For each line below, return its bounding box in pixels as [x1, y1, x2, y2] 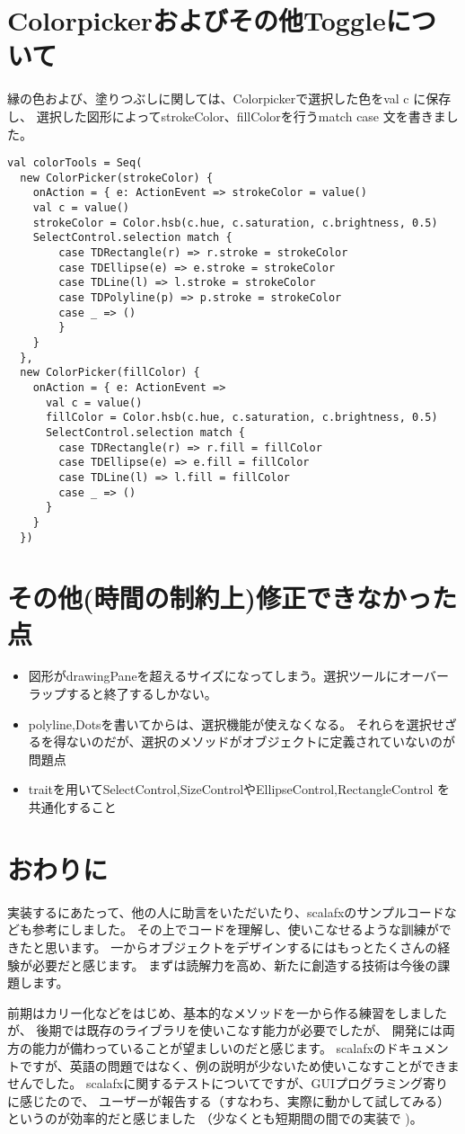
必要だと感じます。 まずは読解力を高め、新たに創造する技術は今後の [31, 955, 438, 974]
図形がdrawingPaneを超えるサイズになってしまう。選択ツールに [28, 666, 399, 685]
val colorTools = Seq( [7, 156, 143, 170]
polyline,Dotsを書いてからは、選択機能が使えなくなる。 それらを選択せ [28, 714, 444, 733]
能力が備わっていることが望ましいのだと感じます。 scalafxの [31, 1038, 386, 1057]
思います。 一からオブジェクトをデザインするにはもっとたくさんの [44, 937, 438, 956]
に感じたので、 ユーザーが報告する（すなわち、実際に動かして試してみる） [7, 1091, 450, 1110]
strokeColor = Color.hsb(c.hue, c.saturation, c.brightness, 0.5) [32, 216, 438, 229]
